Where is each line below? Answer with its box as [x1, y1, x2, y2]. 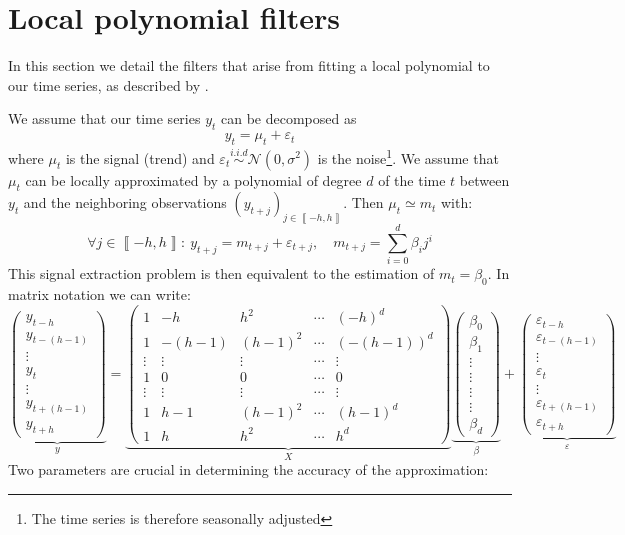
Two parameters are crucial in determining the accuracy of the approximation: [8, 459, 489, 480]
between [459, 169, 510, 190]
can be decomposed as [220, 108, 357, 129]
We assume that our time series [8, 108, 201, 129]
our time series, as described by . [8, 74, 209, 95]
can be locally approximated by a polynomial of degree [25, 169, 362, 190]
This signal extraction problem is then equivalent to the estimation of [8, 263, 435, 284]
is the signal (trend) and [65, 147, 215, 168]
